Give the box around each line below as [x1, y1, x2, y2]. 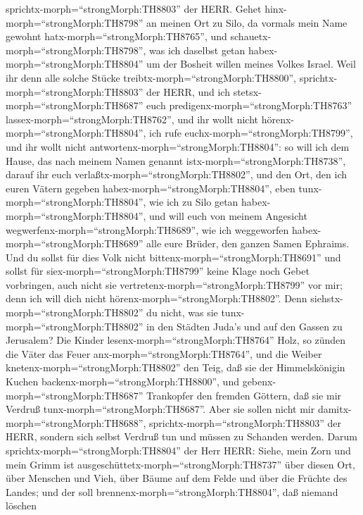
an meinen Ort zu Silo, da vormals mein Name [146, 15, 348, 30]
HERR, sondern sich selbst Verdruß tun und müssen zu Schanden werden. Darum [6, 429, 358, 444]
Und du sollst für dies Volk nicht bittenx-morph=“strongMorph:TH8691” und [6, 249, 341, 264]
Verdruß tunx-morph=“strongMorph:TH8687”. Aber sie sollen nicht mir [6, 402, 315, 416]
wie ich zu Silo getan [149, 194, 238, 209]
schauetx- [230, 29, 272, 44]
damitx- [317, 402, 352, 416]
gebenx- [242, 374, 276, 389]
